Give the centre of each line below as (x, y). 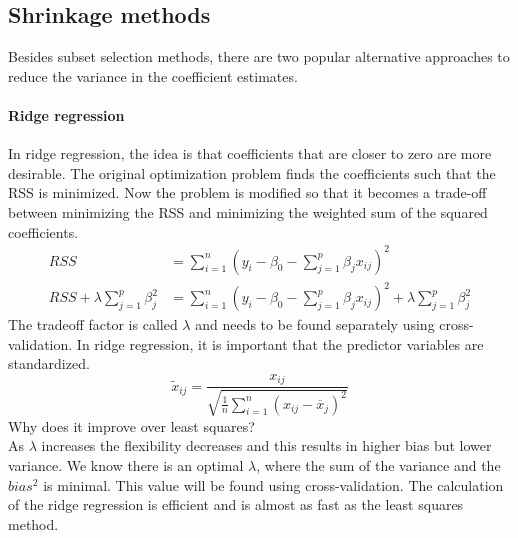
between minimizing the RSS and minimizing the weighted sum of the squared (248, 211)
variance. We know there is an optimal (126, 465)
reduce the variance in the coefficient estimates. (153, 75)
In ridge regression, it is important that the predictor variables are (280, 343)
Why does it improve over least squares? (131, 425)
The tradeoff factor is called (93, 324)
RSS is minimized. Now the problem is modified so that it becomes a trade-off (247, 192)
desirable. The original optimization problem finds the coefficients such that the (252, 172)
